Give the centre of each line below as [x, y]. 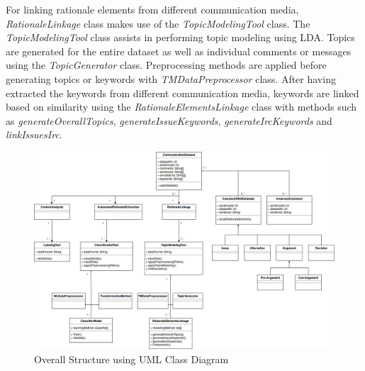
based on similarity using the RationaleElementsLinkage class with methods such [181, 107]
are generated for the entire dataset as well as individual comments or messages [179, 51]
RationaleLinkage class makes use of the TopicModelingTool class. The [158, 23]
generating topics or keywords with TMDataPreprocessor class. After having [171, 78]
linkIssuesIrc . [34, 134]
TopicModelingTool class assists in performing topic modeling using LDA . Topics [180, 37]
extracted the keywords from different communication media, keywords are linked [182, 93]
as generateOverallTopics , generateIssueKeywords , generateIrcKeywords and [169, 120]
